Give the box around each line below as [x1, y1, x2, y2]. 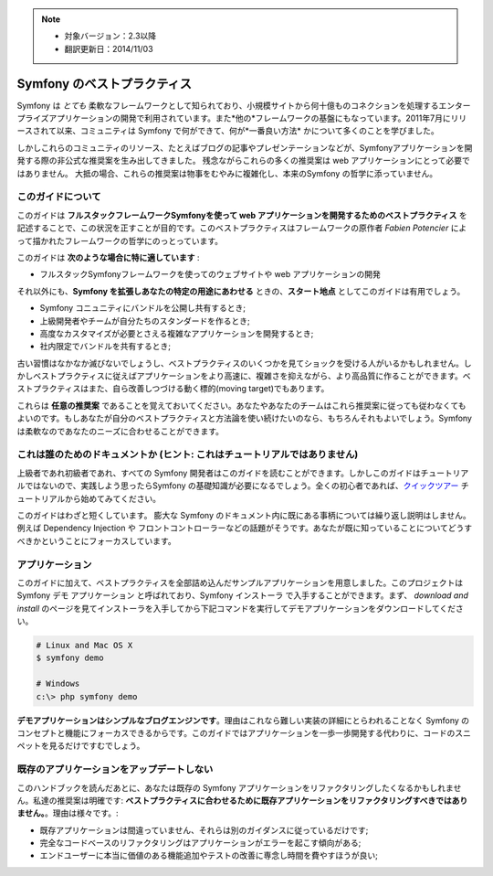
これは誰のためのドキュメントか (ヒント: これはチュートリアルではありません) [16, 448, 359, 461]
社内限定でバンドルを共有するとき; [39, 341, 171, 352]
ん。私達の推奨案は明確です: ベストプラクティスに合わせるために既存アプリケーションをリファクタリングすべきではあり [16, 795, 468, 806]
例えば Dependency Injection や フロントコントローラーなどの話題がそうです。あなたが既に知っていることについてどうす [16, 522, 473, 534]
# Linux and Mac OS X [36, 640, 133, 651]
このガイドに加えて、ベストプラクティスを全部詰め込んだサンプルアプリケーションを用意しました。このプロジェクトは [16, 577, 464, 588]
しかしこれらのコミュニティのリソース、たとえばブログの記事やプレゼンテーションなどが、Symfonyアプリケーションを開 [16, 142, 473, 153]
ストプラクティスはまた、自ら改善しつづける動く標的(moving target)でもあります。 [16, 383, 330, 394]
